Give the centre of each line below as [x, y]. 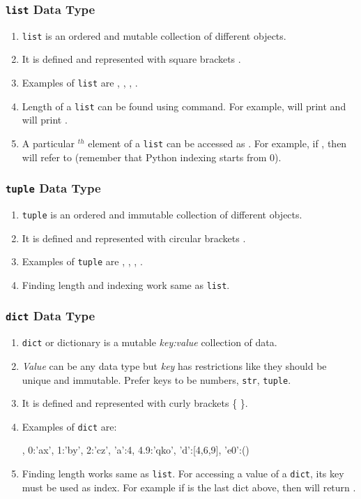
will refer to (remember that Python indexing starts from [144, 157]
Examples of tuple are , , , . [82, 261]
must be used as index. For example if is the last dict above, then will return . [189, 487]
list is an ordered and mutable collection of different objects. [154, 35]
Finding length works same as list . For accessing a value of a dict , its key [183, 474]
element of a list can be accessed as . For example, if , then [217, 143]
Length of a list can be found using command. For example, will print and [184, 106]
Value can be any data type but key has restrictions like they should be [174, 365]
